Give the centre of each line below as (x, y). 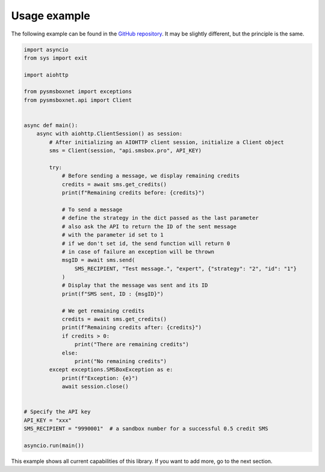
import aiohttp (46, 75)
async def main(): (51, 126)
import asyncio (46, 49)
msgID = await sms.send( (98, 260)
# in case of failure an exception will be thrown (138, 252)
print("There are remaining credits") (132, 344)
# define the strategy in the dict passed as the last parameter (160, 218)
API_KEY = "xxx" (48, 420)
